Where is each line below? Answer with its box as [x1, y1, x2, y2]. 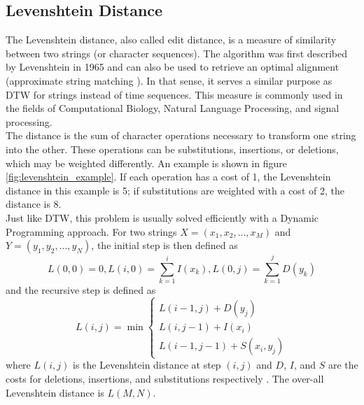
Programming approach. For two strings [6, 224, 177, 239]
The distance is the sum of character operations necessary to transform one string [6, 128, 356, 143]
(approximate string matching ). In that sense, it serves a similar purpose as [6, 73, 332, 87]
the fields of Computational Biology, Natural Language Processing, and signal [6, 101, 339, 115]
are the [328, 357, 358, 372]
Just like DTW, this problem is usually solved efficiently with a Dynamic [6, 210, 319, 225]
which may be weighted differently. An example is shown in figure [6, 155, 287, 170]
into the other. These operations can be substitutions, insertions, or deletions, [6, 141, 339, 156]
